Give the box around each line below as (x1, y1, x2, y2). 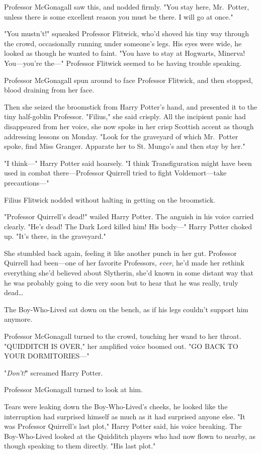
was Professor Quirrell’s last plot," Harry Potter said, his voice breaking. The (4, 421, 242, 431)
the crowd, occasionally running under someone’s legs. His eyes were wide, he (4, 38, 242, 48)
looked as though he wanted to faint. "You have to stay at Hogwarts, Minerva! (4, 48, 245, 58)
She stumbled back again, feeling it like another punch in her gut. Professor (4, 247, 237, 258)
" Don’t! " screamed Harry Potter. (4, 367, 103, 378)
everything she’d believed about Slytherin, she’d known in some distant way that (4, 267, 253, 278)
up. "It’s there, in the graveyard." (4, 231, 106, 241)
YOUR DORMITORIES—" (4, 350, 90, 361)
